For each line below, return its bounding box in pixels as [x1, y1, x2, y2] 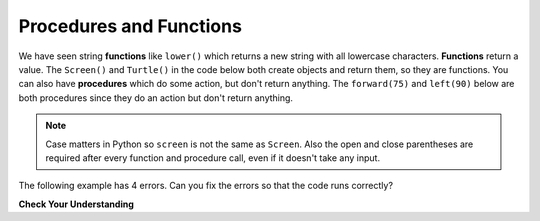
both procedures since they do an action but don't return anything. [18, 91, 294, 104]
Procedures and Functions [18, 15, 242, 37]
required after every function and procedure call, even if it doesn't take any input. [45, 151, 380, 164]
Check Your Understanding [18, 198, 134, 210]
